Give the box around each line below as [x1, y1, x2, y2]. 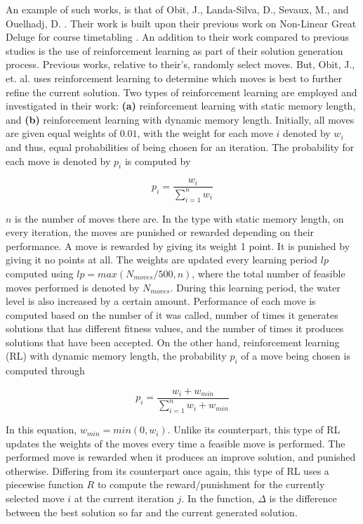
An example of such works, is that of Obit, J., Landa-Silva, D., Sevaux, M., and [6, 2, 349, 16]
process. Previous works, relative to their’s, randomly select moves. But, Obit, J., [6, 57, 355, 72]
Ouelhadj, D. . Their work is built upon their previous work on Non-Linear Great [6, 15, 357, 30]
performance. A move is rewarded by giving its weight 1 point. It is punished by [6, 238, 350, 253]
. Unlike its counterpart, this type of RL [167, 422, 341, 437]
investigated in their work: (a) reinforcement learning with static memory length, [6, 98, 356, 113]
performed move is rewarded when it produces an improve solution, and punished [6, 450, 356, 464]
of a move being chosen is [241, 348, 350, 363]
